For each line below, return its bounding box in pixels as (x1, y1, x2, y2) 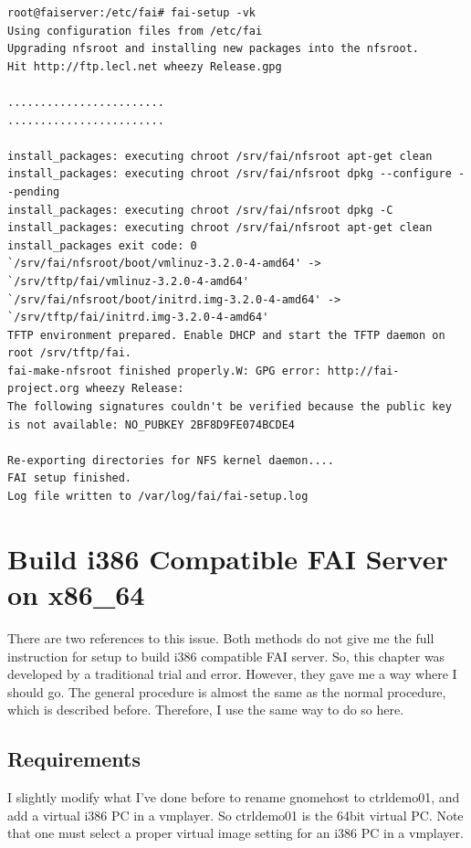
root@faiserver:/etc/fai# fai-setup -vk (7, 6, 256, 19)
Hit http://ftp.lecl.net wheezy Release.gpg (7, 59, 282, 73)
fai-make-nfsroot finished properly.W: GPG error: (7, 364, 321, 377)
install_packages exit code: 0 (7, 238, 197, 252)
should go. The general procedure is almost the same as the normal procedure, (7, 682, 446, 701)
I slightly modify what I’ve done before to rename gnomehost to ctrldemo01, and (7, 788, 460, 807)
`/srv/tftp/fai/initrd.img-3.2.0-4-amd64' (7, 311, 269, 324)
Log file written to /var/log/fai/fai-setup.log (7, 490, 309, 503)
